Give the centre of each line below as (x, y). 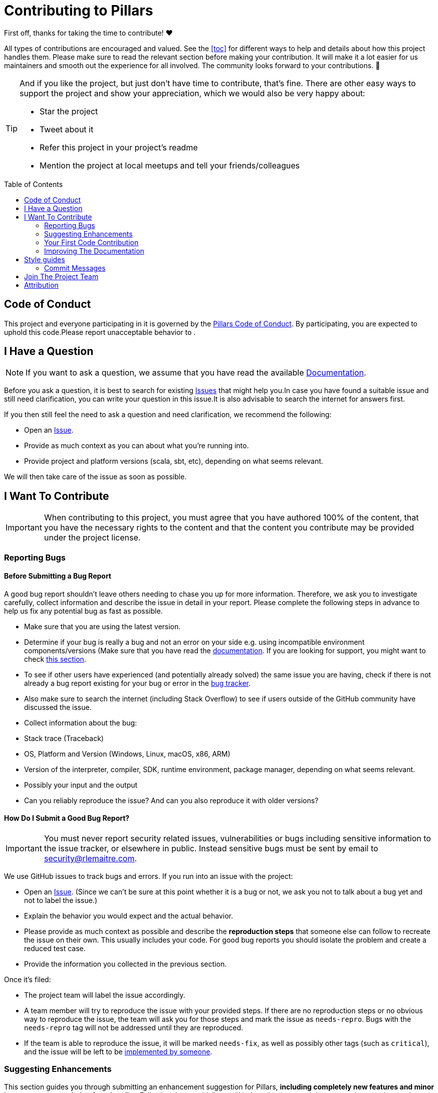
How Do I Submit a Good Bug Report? (67, 818)
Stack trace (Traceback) (64, 738)
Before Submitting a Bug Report (58, 576)
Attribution (41, 285)
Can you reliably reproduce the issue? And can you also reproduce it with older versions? (171, 800)
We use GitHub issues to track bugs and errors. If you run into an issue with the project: (149, 876)
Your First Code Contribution (91, 242)
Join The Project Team (61, 276)
